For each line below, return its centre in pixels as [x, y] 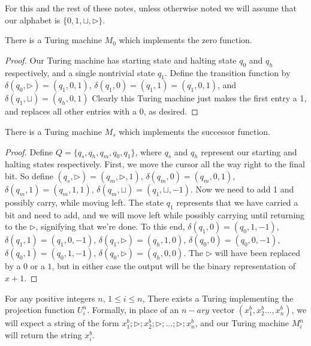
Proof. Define [29, 151]
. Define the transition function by [227, 72]
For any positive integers [50, 298]
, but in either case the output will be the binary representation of [173, 266]
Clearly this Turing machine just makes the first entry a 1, [199, 98]
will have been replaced [258, 253]
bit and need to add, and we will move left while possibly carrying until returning [155, 214]
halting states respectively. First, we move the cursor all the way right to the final [155, 164]
